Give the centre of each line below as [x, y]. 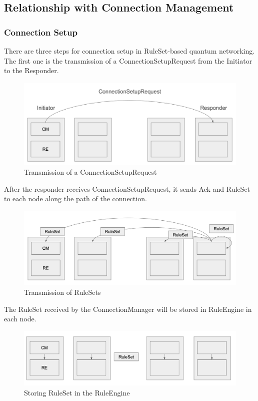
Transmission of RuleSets [62, 292]
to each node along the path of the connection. [75, 198]
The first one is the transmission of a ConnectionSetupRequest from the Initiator [128, 60]
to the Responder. [31, 70]
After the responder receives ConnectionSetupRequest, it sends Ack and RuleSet [127, 188]
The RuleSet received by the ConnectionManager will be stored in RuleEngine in [128, 309]
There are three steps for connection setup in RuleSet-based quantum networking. [129, 51]
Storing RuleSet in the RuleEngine [77, 392]
